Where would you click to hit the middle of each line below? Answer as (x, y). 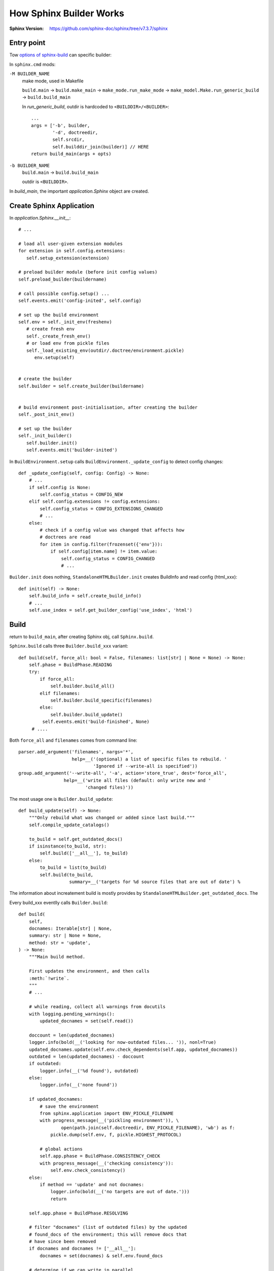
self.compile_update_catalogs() (69, 825)
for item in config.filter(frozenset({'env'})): (101, 544)
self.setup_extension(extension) (68, 258)
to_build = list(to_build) (73, 868)
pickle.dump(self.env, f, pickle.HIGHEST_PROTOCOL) (116, 1135)
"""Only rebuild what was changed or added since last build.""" (112, 818)
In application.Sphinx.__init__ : (40, 218)
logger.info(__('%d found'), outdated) (89, 1071)
